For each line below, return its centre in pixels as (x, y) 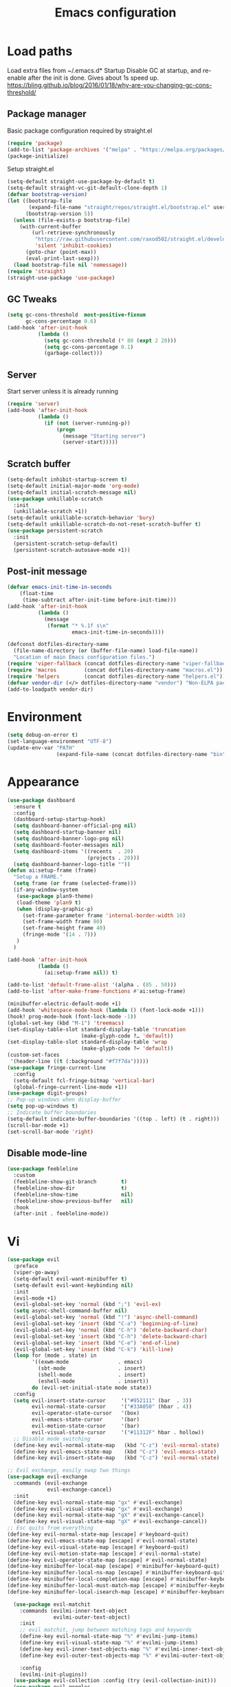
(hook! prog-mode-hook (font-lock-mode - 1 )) (72, 1016)
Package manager (47, 114)
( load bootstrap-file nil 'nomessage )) (70, 265)
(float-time (36, 594)
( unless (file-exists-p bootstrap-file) (72, 220)
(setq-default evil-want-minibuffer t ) (70, 1279)
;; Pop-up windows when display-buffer (64, 1100)
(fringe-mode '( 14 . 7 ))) (59, 935)
